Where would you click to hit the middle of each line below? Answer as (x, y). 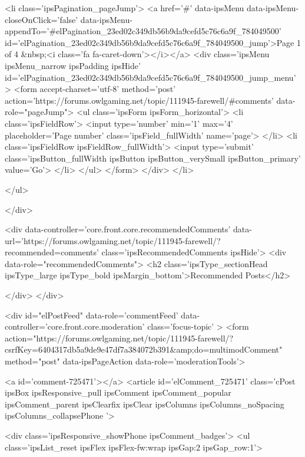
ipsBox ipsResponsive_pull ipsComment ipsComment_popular (118, 392)
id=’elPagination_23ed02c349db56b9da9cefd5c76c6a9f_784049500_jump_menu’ (150, 77)
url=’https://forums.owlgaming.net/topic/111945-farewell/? (113, 240)
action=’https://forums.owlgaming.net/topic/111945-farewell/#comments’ (139, 100)
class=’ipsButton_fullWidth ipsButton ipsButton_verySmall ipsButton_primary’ (153, 158)
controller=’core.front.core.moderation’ (75, 326)
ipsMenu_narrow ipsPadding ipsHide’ (73, 65)
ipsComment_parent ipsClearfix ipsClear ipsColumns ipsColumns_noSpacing (145, 404)
